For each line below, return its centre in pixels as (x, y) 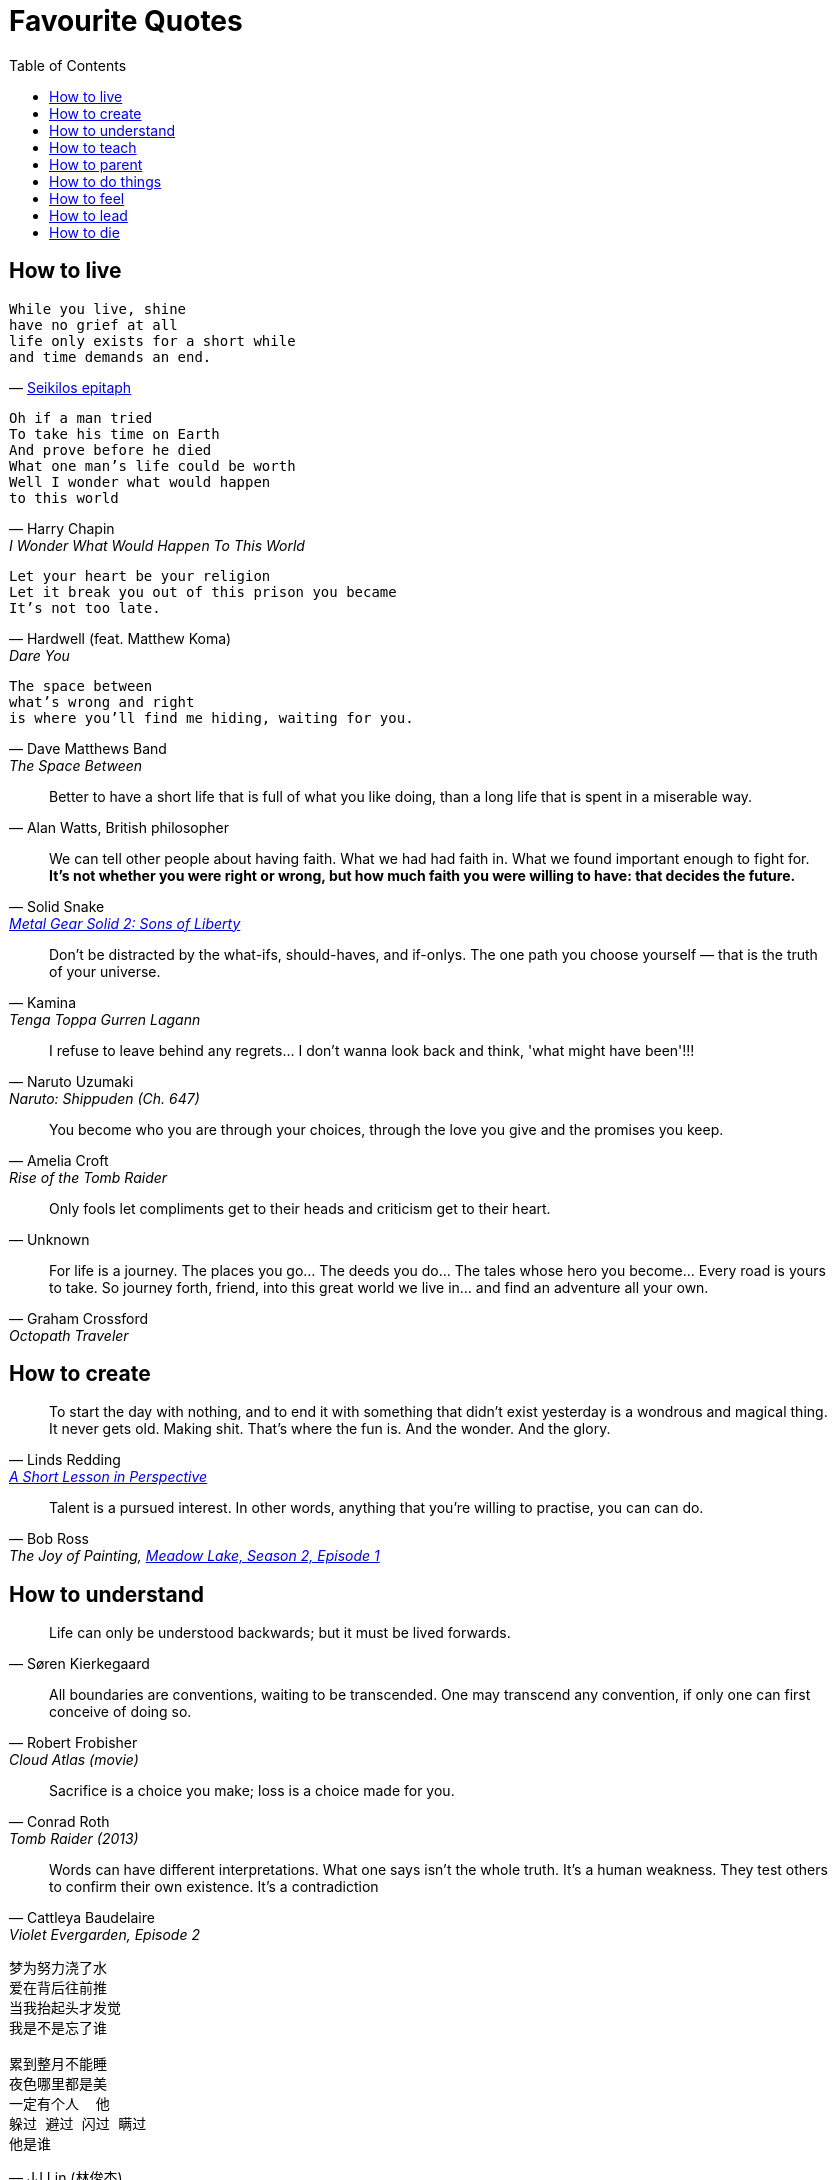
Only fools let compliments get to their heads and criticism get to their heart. (300, 1208)
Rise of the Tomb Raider (88, 1177)
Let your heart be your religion (140, 575)
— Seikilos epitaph (70, 387)
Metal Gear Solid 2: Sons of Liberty (125, 923)
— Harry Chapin (62, 528)
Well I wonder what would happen (140, 481)
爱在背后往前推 (58, 1988)
